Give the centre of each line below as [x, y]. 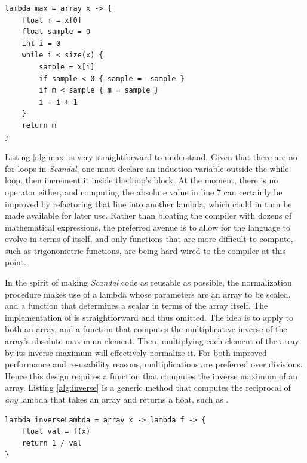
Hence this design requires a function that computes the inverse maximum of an [151, 375]
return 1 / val [52, 443]
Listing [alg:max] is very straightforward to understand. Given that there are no [151, 157]
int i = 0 [41, 43]
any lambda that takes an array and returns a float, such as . [117, 399]
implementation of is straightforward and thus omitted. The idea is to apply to [149, 317]
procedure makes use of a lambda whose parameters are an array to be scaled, [148, 294]
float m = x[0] [52, 20]
